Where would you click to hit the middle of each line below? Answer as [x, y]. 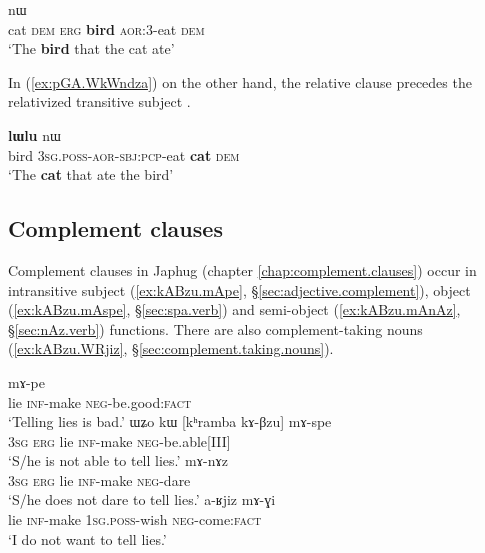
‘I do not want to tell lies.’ [87, 538]
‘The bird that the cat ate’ [91, 48]
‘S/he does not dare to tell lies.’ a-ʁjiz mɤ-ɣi [142, 499]
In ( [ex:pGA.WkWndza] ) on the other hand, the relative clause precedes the [240, 81]
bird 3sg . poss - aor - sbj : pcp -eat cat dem [124, 154]
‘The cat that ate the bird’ [91, 174]
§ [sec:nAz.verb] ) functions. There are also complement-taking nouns [215, 328]
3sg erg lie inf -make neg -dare [99, 479]
